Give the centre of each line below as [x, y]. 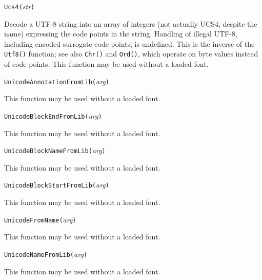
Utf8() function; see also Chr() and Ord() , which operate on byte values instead [131, 54]
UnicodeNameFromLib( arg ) [46, 254]
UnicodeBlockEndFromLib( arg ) [53, 115]
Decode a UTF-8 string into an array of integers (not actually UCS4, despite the [131, 23]
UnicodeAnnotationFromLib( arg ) [57, 81]
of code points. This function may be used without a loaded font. [106, 64]
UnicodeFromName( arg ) [40, 219]
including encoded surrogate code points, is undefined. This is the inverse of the [129, 43]
